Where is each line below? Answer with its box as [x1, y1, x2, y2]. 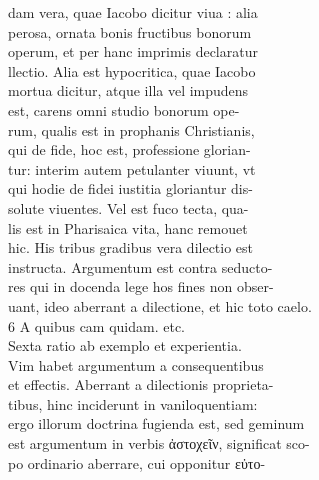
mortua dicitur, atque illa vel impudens [8, 80, 249, 101]
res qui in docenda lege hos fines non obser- [8, 276, 274, 297]
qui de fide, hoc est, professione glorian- [8, 139, 251, 160]
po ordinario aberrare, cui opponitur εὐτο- [8, 452, 266, 473]
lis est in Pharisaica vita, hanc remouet [8, 217, 248, 238]
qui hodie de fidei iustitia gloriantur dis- [8, 178, 253, 199]
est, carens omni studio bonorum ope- [8, 99, 240, 120]
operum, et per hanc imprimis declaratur [8, 41, 258, 62]
